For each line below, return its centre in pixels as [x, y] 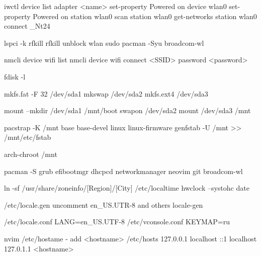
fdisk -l [15, 76]
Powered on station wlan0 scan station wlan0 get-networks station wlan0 [145, 16]
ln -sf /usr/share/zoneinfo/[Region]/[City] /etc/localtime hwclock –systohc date [127, 188]
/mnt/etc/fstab [28, 137]
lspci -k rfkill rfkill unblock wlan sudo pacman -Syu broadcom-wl [104, 42]
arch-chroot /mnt [31, 154]
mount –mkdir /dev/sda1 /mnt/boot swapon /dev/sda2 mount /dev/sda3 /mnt [127, 110]
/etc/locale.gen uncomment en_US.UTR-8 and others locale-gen [104, 204]
